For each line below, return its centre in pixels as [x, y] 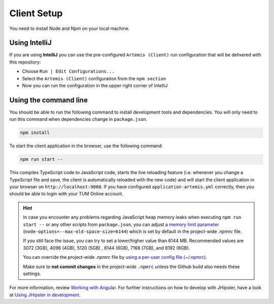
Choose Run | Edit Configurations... [68, 72]
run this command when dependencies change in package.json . [78, 119]
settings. [32, 274]
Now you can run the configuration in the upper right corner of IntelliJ [95, 86]
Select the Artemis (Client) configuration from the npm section [94, 78]
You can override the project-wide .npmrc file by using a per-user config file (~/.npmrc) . [115, 257]
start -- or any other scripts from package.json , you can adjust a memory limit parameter [121, 224]
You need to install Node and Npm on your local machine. [70, 28]
